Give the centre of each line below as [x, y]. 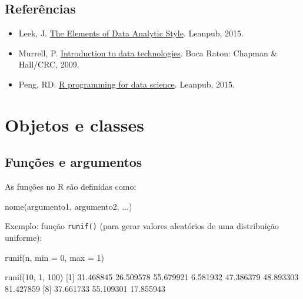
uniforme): [24, 237]
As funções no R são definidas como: [71, 187]
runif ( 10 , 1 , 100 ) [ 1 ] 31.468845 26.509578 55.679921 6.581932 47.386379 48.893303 [152, 277]
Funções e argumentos [74, 162]
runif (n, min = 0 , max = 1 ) [54, 257]
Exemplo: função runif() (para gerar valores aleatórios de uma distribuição [142, 226]
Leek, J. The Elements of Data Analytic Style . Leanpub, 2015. [131, 33]
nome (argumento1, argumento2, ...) [69, 206]
